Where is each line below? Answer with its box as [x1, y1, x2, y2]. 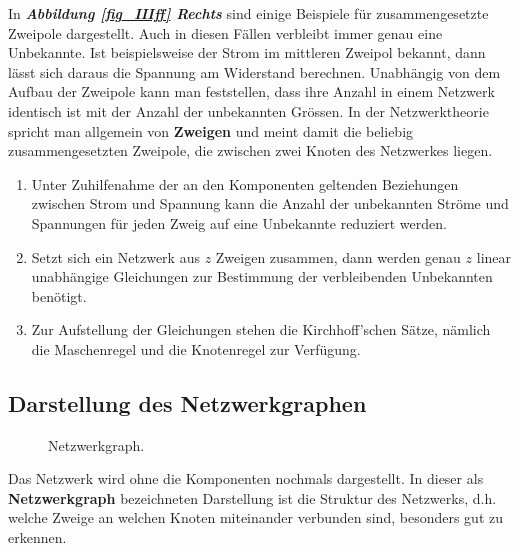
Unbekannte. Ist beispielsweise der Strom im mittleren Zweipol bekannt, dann [8, 42, 486, 63]
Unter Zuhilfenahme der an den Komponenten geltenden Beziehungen [31, 173, 459, 194]
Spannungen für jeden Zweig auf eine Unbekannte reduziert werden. [31, 212, 447, 233]
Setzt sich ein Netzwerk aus [31, 246, 200, 267]
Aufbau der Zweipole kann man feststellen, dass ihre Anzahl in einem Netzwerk [8, 81, 495, 102]
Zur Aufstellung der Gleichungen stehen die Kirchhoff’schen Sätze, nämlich [31, 319, 491, 340]
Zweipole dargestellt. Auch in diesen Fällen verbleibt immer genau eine [8, 22, 443, 43]
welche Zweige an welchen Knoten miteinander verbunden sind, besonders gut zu [8, 507, 503, 528]
